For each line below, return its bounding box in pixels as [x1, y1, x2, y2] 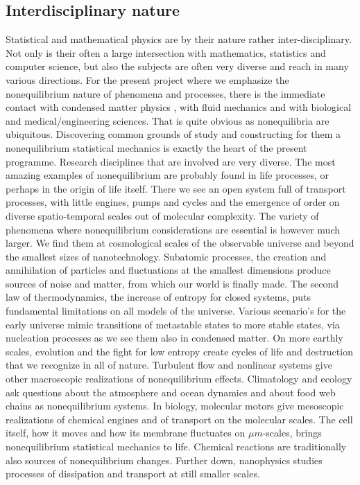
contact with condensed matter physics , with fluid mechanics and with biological [6, 100, 352, 114]
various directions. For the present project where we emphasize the [6, 72, 289, 87]
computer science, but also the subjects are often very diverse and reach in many [6, 59, 349, 73]
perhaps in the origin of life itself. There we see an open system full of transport [6, 181, 346, 195]
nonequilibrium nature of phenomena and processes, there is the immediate [6, 86, 325, 100]
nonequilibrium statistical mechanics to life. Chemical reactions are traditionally [6, 439, 347, 454]
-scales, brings [262, 425, 322, 440]
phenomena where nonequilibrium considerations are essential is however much [6, 222, 341, 236]
